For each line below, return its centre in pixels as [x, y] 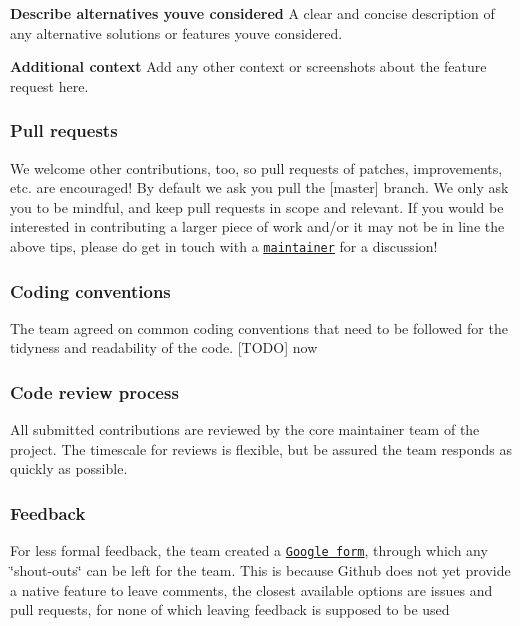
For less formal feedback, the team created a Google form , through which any [249, 550]
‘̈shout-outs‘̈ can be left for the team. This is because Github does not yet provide [260, 569]
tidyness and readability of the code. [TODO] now [164, 347]
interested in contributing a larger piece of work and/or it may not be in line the [257, 226]
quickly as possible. [69, 468]
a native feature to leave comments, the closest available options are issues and [251, 589]
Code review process [94, 391]
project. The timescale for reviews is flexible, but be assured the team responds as [261, 448]
